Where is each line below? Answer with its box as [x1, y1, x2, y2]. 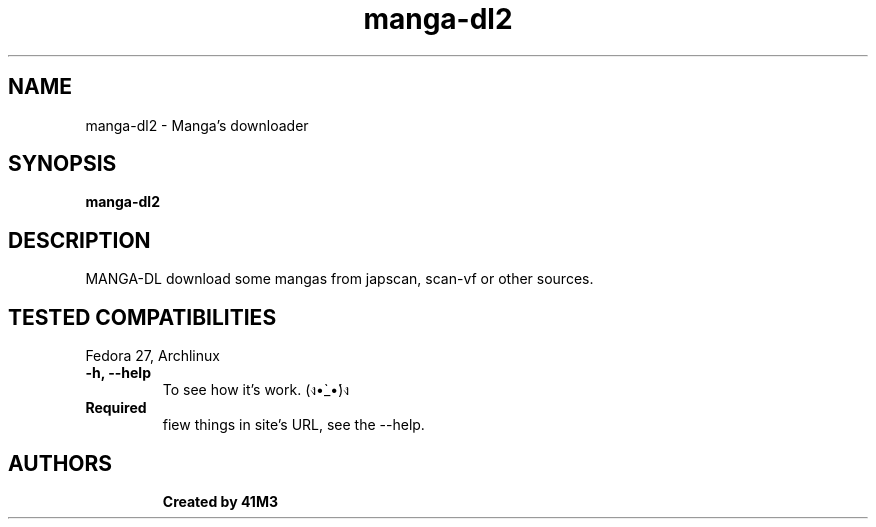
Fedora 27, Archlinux [85, 347, 220, 365]
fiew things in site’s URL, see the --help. [162, 416, 425, 434]
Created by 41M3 [162, 492, 278, 510]
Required [85, 399, 147, 417]
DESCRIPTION [8, 227, 151, 253]
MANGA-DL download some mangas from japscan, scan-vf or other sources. [85, 270, 594, 288]
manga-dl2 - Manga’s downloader [85, 116, 309, 134]
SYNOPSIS [8, 151, 117, 177]
